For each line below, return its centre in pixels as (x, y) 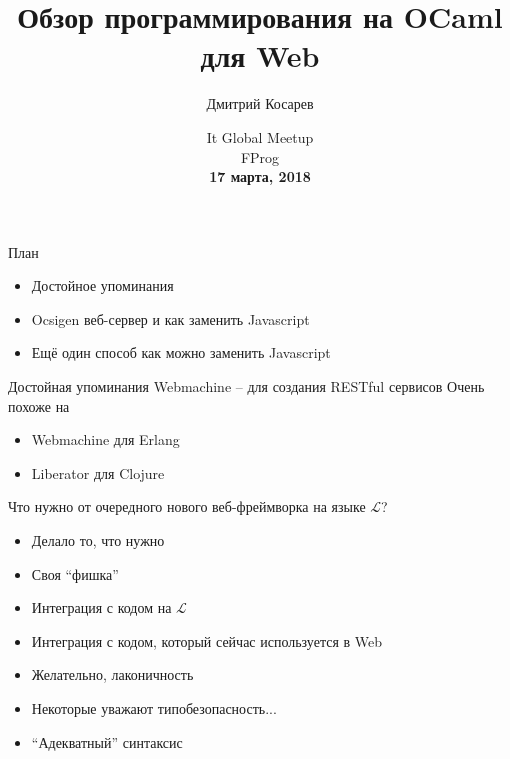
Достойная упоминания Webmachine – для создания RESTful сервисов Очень (246, 386)
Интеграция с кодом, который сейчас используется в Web (206, 640)
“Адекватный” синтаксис (107, 741)
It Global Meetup (260, 136)
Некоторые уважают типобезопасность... (154, 708)
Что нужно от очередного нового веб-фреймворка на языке (187, 506)
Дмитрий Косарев (260, 103)
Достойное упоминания (102, 285)
